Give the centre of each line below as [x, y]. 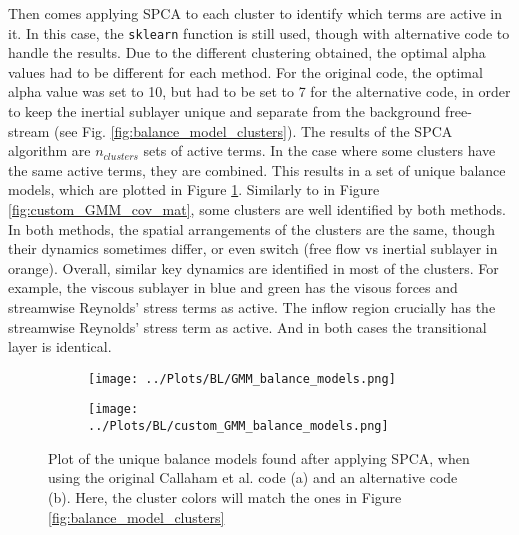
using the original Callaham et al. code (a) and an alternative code [253, 477]
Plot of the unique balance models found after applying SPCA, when [259, 457]
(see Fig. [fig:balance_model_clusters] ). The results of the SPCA [253, 130]
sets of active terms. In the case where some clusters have [319, 150]
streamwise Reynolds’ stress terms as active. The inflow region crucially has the [252, 306]
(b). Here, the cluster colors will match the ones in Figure [225, 496]
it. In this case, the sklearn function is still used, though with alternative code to [259, 32]
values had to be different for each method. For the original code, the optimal [245, 71]
